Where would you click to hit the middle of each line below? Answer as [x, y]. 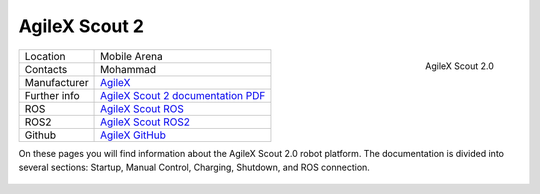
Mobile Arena [132, 56]
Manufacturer [56, 82]
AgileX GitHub [133, 135]
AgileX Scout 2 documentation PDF [183, 95]
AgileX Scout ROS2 [145, 122]
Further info [52, 95]
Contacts [46, 69]
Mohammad [128, 69]
